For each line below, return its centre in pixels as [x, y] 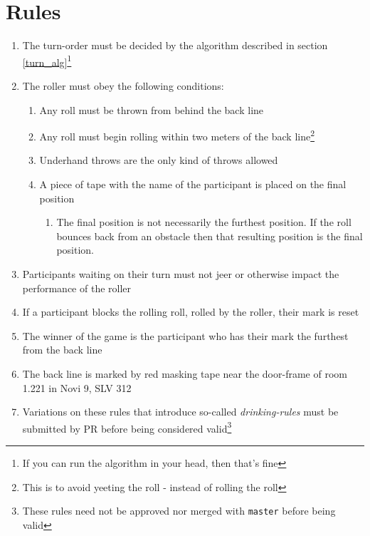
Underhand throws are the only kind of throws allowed [159, 160]
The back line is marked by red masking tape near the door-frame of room [185, 373]
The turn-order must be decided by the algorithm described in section [175, 45]
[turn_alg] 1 [47, 61]
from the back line [62, 350]
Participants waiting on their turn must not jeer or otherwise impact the [181, 273]
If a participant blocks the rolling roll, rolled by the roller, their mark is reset [191, 312]
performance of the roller [77, 288]
